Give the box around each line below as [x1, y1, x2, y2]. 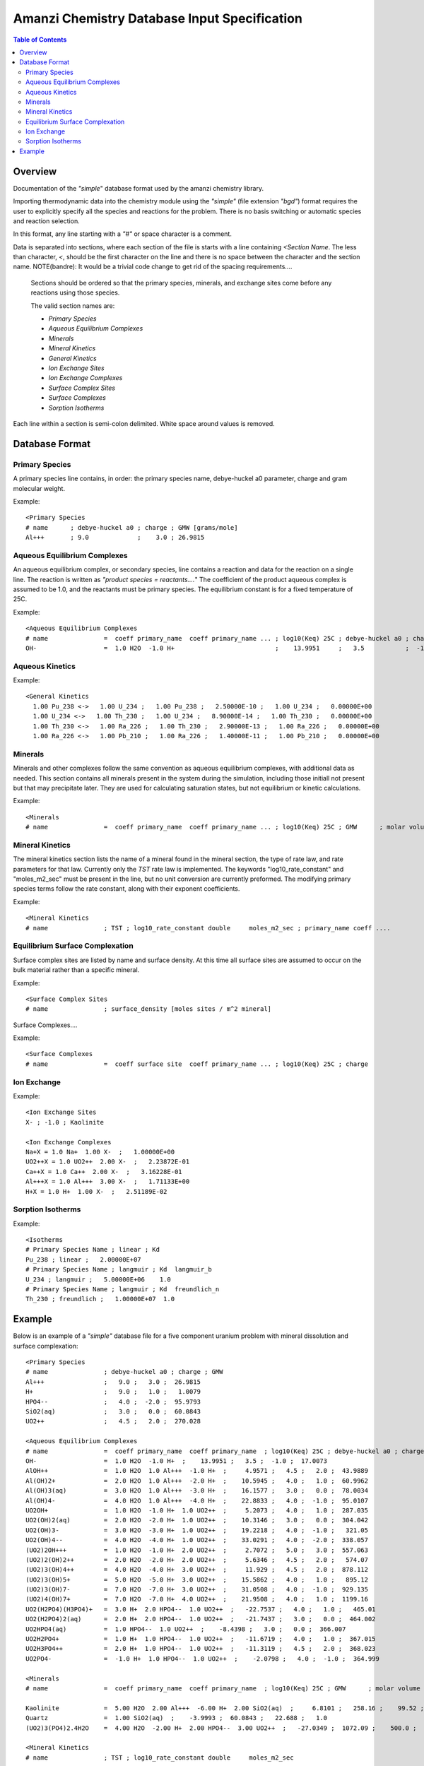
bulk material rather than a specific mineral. [13, 966, 140, 974]
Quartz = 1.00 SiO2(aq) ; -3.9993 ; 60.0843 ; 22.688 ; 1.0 [25, 1714, 328, 1722]
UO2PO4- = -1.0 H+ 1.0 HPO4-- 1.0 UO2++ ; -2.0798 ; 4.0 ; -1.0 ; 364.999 [25, 1654, 379, 1663]
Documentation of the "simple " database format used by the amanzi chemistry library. [13, 184, 264, 192]
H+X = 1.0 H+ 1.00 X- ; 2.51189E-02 [25, 1187, 167, 1195]
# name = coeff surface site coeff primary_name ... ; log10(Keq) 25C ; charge [25, 1060, 369, 1068]
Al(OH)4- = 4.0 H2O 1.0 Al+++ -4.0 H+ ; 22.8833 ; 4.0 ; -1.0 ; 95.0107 [25, 1496, 369, 1505]
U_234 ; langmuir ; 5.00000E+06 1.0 [25, 1275, 171, 1284]
